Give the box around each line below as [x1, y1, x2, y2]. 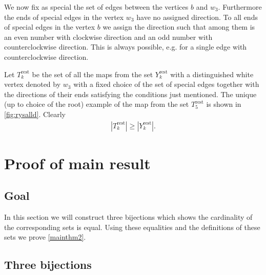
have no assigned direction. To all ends [136, 11, 258, 22]
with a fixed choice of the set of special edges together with [73, 79, 259, 89]
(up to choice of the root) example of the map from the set [4, 99, 189, 109]
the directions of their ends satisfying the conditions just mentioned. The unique [4, 88, 257, 99]
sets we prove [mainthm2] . [4, 232, 86, 242]
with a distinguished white [170, 68, 254, 79]
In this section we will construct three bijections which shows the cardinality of [4, 212, 253, 222]
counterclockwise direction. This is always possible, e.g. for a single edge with [4, 41, 247, 52]
